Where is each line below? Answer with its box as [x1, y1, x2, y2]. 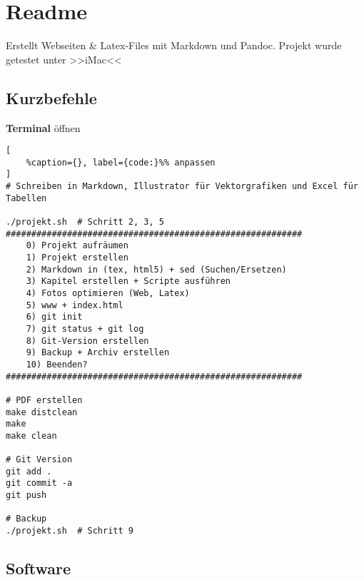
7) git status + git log [26, 323, 144, 334]
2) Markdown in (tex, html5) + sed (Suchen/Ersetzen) [26, 264, 287, 275]
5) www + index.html [26, 300, 123, 310]
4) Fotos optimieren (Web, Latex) [26, 288, 190, 298]
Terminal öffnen [6, 120, 81, 135]
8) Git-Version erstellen [26, 335, 149, 346]
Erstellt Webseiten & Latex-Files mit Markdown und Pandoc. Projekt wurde [6, 38, 342, 53]
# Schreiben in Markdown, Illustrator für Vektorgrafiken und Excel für [6, 181, 358, 192]
